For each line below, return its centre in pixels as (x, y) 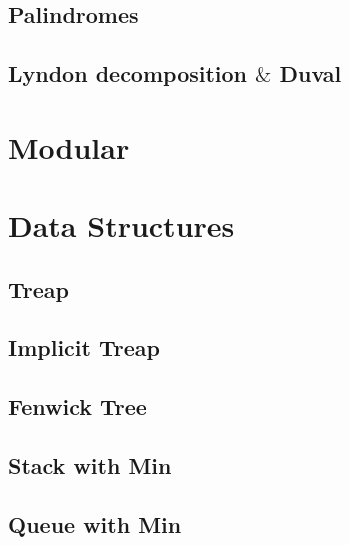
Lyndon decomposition (128, 73)
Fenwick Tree (77, 406)
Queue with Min (95, 523)
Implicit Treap (84, 347)
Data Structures (121, 225)
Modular (69, 146)
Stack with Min (90, 465)
